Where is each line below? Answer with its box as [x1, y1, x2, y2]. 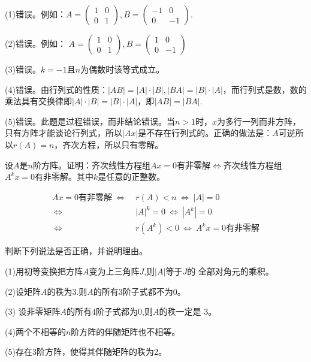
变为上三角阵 [89, 264, 140, 277]
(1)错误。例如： [5, 8, 66, 20]
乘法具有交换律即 [5, 95, 72, 107]
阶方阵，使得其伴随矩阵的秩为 [36, 345, 154, 358]
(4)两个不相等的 [5, 325, 66, 337]
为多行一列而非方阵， [216, 114, 301, 127]
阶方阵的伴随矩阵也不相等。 [71, 325, 180, 337]
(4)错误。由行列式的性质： [5, 83, 108, 95]
